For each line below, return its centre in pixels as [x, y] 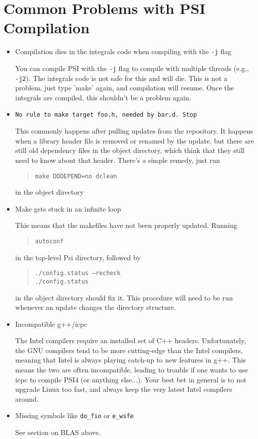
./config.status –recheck [78, 273]
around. [27, 399]
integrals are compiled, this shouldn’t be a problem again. [103, 97]
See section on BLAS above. [58, 432]
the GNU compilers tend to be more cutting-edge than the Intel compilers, [129, 350]
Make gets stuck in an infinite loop [68, 208]
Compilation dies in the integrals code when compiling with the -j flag [123, 51]
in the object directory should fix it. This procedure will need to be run [124, 297]
